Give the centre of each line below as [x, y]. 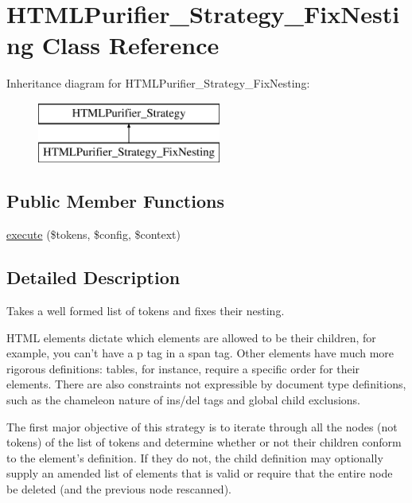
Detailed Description [93, 277]
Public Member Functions [115, 201]
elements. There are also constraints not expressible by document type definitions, [206, 384]
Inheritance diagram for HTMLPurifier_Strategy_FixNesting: [158, 83]
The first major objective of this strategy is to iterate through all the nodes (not [202, 426]
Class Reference [130, 45]
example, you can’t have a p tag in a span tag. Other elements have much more [200, 353]
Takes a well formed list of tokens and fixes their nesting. [146, 311]
